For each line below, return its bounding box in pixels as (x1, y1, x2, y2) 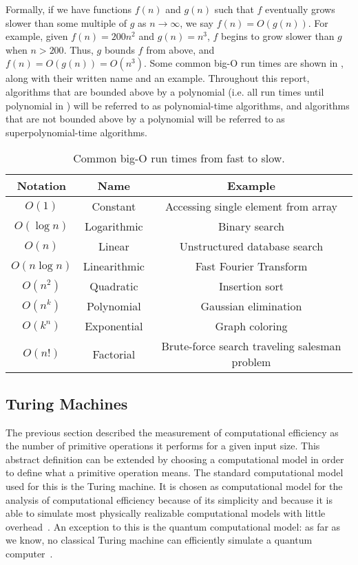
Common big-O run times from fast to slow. (73, 150, 285, 167)
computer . (6, 546, 53, 560)
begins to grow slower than (221, 29, 335, 43)
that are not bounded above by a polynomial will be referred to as (6, 111, 285, 126)
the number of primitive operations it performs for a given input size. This (6, 438, 320, 453)
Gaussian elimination (200, 298, 302, 315)
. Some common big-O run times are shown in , (144, 56, 344, 70)
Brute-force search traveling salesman (161, 338, 341, 354)
